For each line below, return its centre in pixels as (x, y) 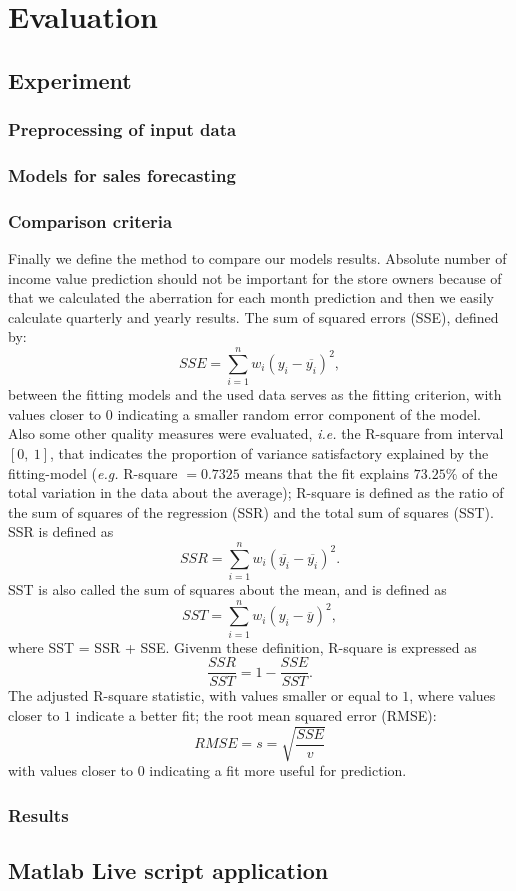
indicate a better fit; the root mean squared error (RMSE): (256, 715)
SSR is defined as (61, 531)
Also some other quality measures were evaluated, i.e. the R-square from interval (256, 433)
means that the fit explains (327, 472)
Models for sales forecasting (122, 174)
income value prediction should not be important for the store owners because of (255, 277)
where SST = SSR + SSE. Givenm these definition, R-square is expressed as (242, 646)
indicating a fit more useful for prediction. (278, 770)
